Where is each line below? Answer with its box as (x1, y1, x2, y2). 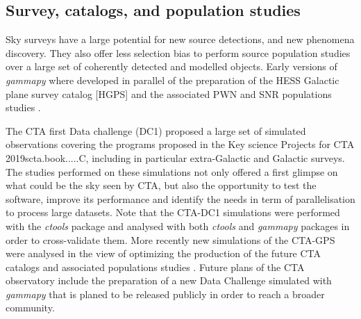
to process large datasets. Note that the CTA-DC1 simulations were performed (6, 205, 340, 220)
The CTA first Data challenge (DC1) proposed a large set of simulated (6, 123, 306, 138)
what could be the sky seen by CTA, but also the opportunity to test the (6, 178, 317, 193)
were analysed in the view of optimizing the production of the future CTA (6, 246, 321, 261)
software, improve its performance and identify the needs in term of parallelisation (6, 191, 355, 206)
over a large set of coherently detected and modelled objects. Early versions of (6, 59, 337, 74)
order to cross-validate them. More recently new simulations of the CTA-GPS (6, 232, 335, 247)
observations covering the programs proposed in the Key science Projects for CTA (6, 137, 355, 152)
